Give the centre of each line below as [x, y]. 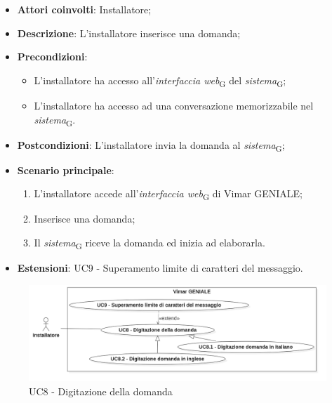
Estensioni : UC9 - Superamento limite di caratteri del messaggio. [160, 268]
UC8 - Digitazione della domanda [101, 391]
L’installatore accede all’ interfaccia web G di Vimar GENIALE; [168, 194]
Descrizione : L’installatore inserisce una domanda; [129, 33]
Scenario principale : [66, 170]
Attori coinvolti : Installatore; [84, 9]
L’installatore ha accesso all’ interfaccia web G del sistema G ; [160, 81]
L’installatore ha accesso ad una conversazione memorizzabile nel [174, 105]
